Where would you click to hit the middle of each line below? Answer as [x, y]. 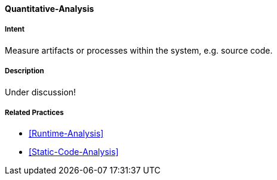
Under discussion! [41, 92]
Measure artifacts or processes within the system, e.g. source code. [139, 50]
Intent [15, 30]
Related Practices [34, 112]
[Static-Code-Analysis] [74, 152]
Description [24, 71]
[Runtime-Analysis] [66, 134]
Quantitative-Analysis [50, 9]
